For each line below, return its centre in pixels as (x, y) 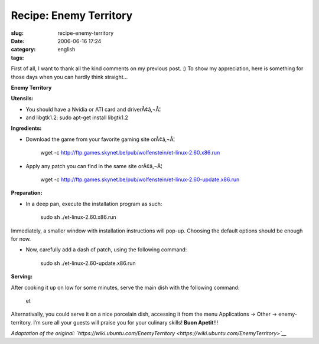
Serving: (22, 277)
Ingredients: (26, 128)
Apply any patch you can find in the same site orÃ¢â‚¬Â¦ (94, 166)
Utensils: (22, 99)
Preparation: (27, 193)
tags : (17, 58)
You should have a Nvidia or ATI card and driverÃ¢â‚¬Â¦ (93, 109)
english (66, 50)
